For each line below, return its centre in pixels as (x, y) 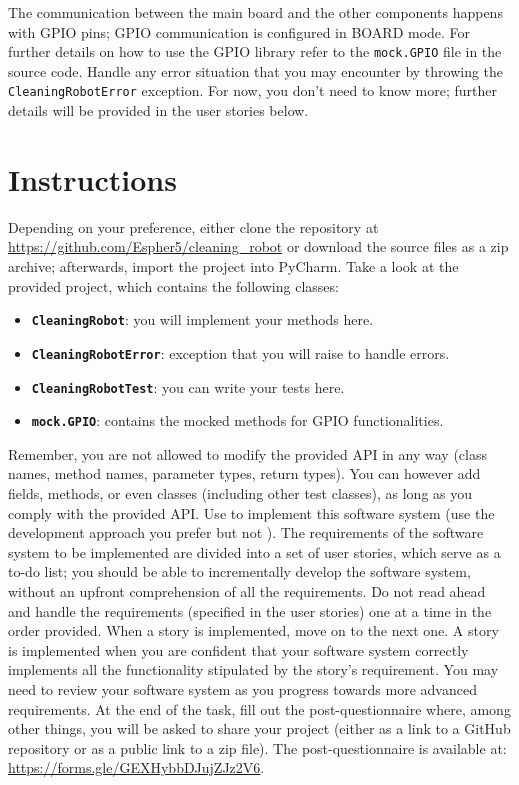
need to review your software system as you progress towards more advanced (242, 688)
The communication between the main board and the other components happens (255, 12)
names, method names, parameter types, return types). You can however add (244, 473)
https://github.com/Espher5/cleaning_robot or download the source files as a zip (258, 246)
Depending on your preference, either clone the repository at (193, 226)
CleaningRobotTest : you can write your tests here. (188, 386)
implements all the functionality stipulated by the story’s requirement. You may (253, 669)
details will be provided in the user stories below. (158, 110)
